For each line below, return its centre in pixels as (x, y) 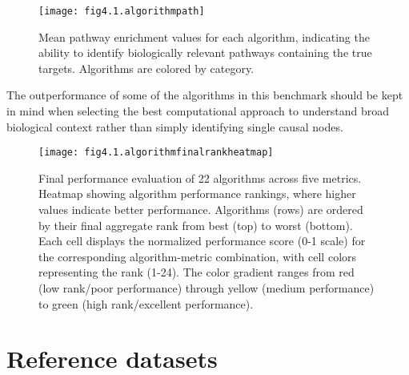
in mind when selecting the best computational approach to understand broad (198, 111)
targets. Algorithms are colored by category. (146, 68)
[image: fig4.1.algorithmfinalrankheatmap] (156, 153)
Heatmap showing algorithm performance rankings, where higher (197, 194)
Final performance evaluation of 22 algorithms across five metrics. (200, 177)
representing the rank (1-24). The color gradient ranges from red (196, 272)
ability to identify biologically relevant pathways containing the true (205, 52)
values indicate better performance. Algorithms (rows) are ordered (201, 210)
